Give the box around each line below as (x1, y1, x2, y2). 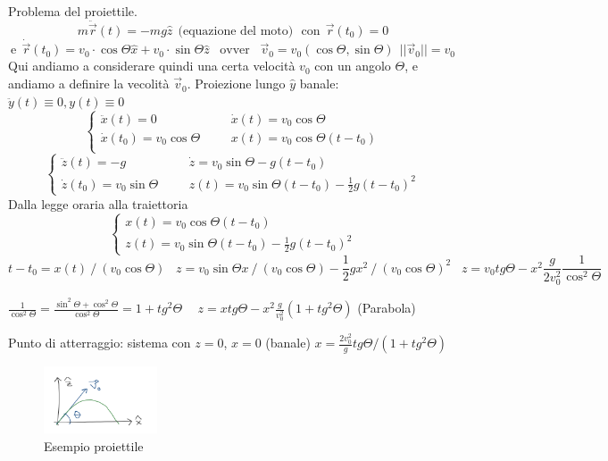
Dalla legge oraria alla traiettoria (8, 194, 188, 213)
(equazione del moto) (178, 25, 294, 38)
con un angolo (314, 56, 391, 75)
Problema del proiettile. (8, 2, 137, 20)
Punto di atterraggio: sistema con (8, 333, 191, 352)
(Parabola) (357, 298, 416, 317)
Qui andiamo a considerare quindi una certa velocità (8, 56, 296, 75)
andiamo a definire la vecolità (8, 74, 170, 93)
